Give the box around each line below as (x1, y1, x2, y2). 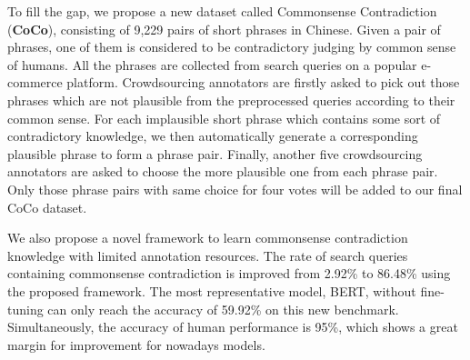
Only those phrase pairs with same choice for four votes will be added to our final (7, 179, 463, 198)
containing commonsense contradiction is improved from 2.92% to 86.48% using (7, 264, 451, 283)
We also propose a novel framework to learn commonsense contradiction (7, 228, 408, 247)
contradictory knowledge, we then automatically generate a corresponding (7, 126, 418, 145)
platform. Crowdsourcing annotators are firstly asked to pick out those (66, 73, 460, 92)
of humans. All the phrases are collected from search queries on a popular (7, 55, 417, 74)
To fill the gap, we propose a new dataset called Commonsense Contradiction (7, 2, 437, 20)
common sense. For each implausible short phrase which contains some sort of (7, 108, 441, 127)
